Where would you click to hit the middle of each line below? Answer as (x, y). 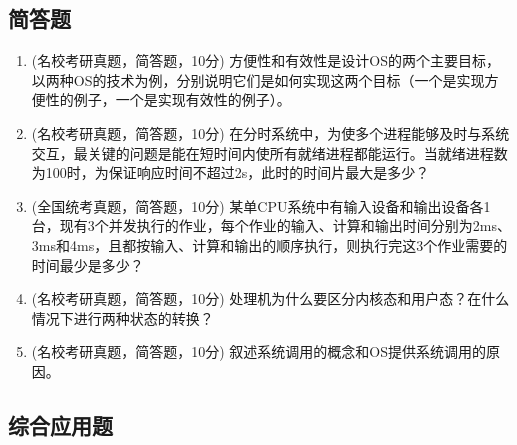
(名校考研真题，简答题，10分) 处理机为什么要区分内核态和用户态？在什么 (270, 298)
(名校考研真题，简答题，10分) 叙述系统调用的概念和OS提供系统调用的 (259, 351)
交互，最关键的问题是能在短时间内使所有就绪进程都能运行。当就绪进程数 (269, 152)
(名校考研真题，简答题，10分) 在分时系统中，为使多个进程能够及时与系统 (270, 132)
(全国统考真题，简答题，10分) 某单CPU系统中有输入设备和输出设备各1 (261, 205)
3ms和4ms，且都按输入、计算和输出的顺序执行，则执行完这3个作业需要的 (269, 244)
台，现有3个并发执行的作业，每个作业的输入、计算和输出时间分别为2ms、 (271, 225)
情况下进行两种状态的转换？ (122, 317)
